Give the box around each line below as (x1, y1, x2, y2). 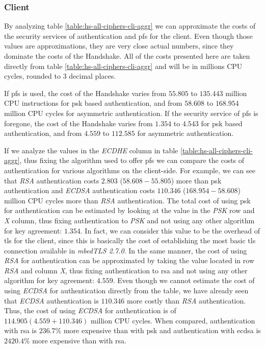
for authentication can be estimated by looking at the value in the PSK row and (4, 205, 255, 216)
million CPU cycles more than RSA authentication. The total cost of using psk (4, 195, 251, 205)
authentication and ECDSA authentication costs (4, 185, 155, 196)
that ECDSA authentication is (4, 295, 99, 306)
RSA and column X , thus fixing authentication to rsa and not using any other (4, 265, 248, 275)
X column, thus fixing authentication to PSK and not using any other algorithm (4, 215, 255, 225)
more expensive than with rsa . (32, 335, 126, 346)
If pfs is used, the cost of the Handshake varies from (4, 87, 167, 98)
